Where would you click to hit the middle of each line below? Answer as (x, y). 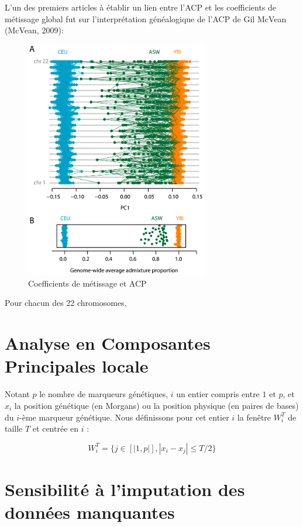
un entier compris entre (218, 394)
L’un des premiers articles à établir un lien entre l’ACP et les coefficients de (141, 7)
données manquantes (90, 512)
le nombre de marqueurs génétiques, (104, 394)
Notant (17, 394)
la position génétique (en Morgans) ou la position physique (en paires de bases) (156, 405)
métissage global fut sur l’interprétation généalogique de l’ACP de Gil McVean (146, 18)
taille (14, 428)
